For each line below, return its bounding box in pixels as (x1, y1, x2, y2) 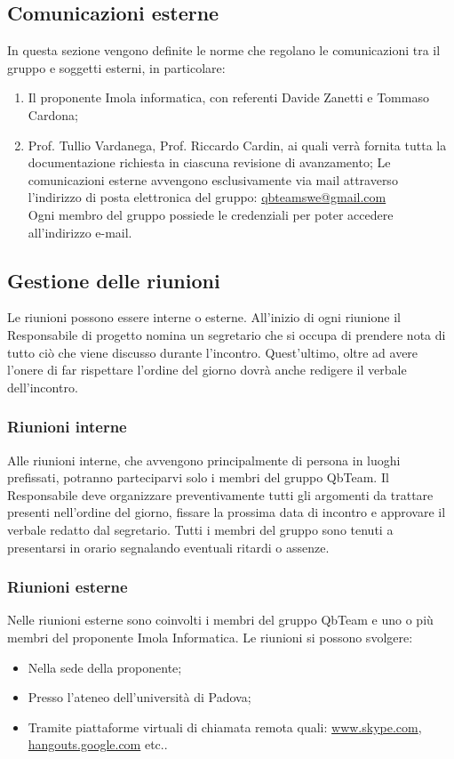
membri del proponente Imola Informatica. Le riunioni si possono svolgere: (7, 627, 413, 646)
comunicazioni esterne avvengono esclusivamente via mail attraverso (28, 170, 398, 189)
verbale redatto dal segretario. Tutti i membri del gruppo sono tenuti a (7, 520, 394, 538)
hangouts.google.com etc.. (28, 735, 168, 754)
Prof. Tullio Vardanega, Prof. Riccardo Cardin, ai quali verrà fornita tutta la (28, 135, 447, 154)
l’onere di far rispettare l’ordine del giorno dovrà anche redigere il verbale (7, 360, 407, 379)
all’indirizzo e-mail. (28, 222, 132, 241)
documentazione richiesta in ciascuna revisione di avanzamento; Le (28, 153, 391, 172)
